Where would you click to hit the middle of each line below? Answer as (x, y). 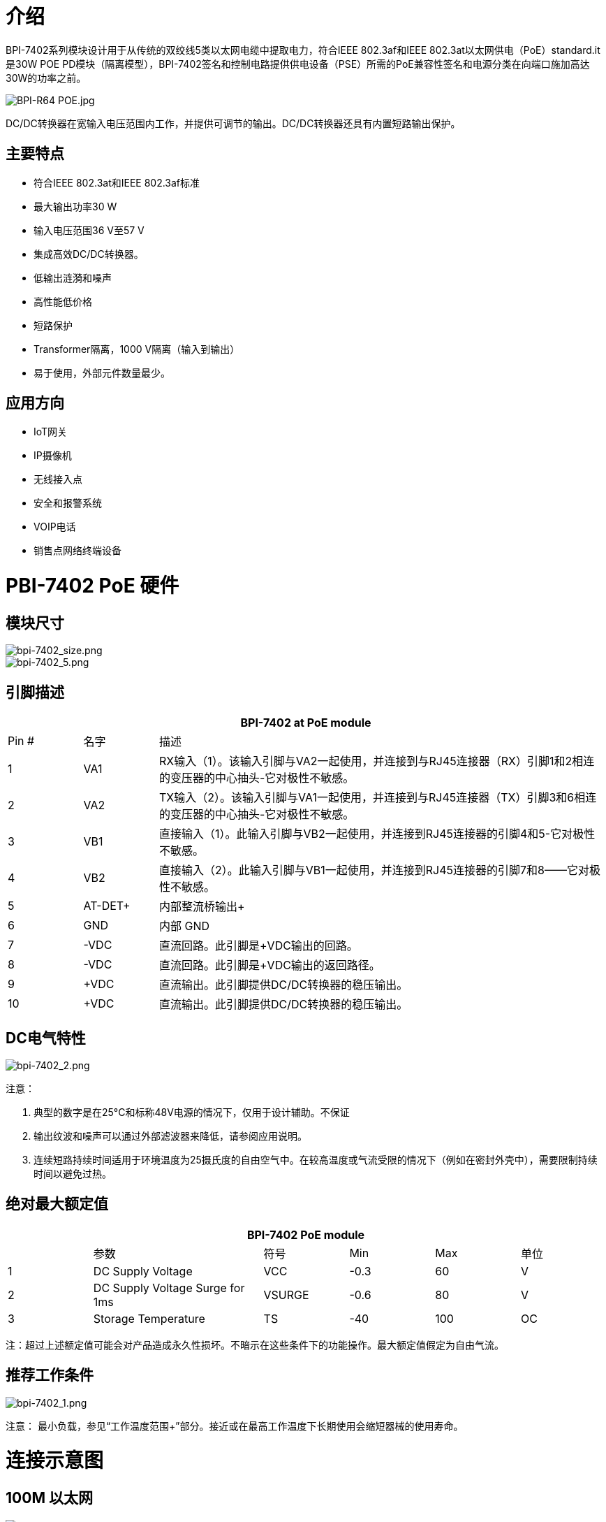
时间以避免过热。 (73, 1174)
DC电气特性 (46, 1038)
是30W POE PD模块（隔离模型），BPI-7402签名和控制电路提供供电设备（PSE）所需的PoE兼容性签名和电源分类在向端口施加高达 (298, 64)
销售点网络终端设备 (77, 551)
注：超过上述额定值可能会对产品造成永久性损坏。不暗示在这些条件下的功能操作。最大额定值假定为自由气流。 (255, 1345)
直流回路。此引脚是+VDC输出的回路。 (259, 946)
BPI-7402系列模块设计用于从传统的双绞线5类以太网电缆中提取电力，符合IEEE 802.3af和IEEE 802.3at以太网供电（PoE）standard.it (303, 50)
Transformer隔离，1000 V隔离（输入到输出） (137, 349)
